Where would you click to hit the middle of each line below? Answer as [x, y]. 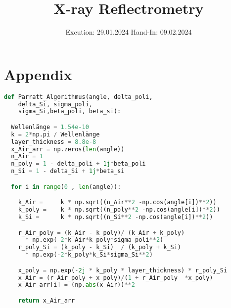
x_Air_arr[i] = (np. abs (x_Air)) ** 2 [76, 285]
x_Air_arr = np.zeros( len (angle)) [68, 149]
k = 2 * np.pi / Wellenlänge [55, 134]
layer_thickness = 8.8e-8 [54, 142]
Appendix [38, 74]
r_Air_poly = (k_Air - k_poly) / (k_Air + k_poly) [101, 233]
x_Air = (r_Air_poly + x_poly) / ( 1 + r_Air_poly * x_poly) [115, 278]
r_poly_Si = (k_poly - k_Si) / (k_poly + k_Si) [100, 247]
